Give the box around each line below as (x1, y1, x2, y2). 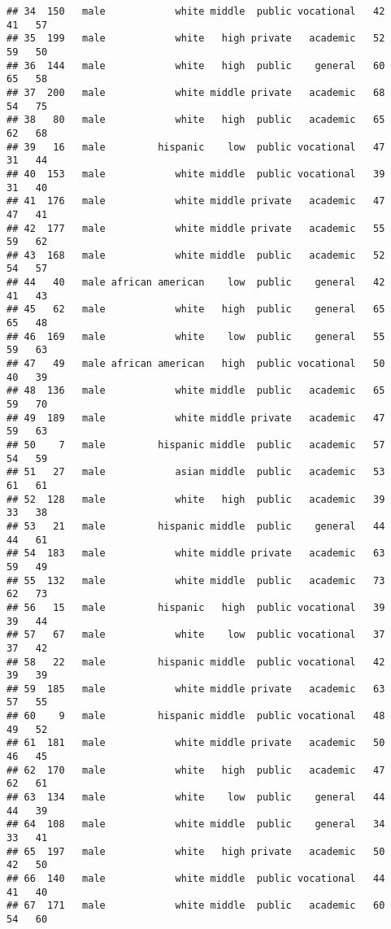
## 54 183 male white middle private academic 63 (7, 547, 385, 560)
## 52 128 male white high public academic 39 (7, 493, 385, 505)
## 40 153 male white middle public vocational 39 (7, 168, 385, 180)
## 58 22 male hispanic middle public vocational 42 (7, 656, 385, 668)
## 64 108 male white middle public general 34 (7, 818, 385, 831)
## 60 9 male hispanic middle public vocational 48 (7, 710, 385, 722)
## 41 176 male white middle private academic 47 (7, 195, 385, 207)
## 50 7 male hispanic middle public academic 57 (7, 439, 385, 451)
